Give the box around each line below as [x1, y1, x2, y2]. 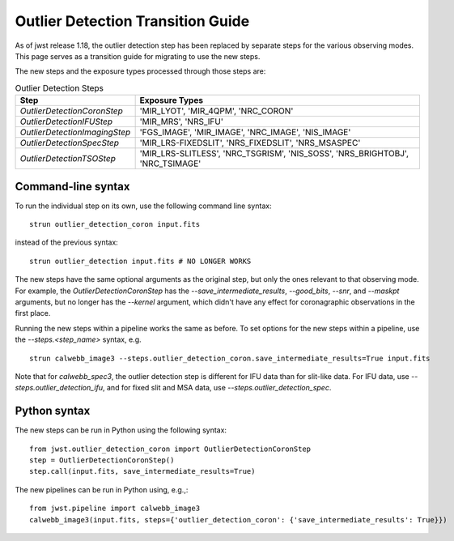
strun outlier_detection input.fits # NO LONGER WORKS [29, 256, 252, 266]
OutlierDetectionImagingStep [19, 126, 131, 138]
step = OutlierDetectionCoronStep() [29, 455, 175, 465]
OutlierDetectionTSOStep [19, 153, 117, 164]
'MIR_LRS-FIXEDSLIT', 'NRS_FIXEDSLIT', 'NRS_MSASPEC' [139, 138, 361, 149]
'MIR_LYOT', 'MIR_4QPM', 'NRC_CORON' [139, 105, 294, 117]
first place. [15, 309, 51, 318]
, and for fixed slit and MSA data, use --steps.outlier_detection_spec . [102, 383, 332, 393]
